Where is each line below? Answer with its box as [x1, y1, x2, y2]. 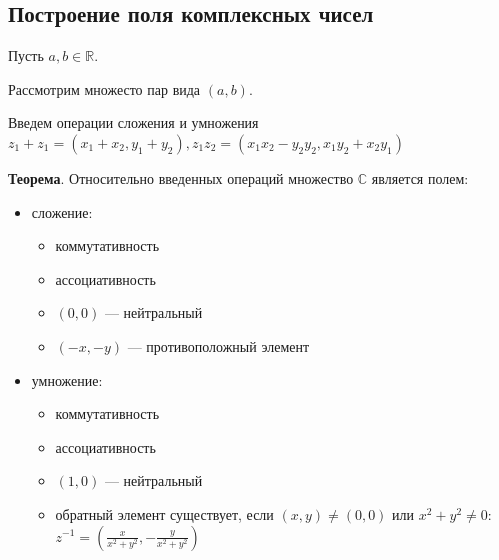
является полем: [371, 167, 469, 188]
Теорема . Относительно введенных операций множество [8, 167, 354, 188]
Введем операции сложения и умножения [8, 112, 259, 133]
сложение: [31, 201, 93, 222]
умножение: [31, 369, 103, 390]
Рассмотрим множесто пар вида [8, 78, 201, 99]
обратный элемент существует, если [55, 503, 274, 524]
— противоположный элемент [127, 335, 310, 356]
